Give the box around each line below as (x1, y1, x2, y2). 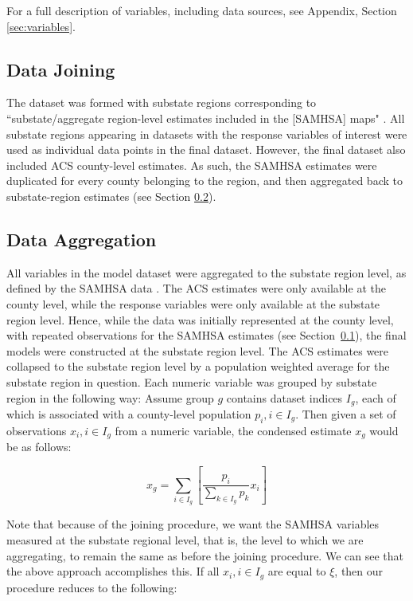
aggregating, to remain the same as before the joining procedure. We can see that (6, 547, 403, 564)
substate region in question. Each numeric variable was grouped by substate (6, 373, 377, 390)
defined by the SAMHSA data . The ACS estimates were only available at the (6, 280, 386, 297)
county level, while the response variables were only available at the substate (6, 295, 380, 312)
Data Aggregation (6, 226, 157, 251)
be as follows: (6, 438, 72, 455)
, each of (355, 389, 396, 406)
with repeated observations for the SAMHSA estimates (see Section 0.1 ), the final (6, 327, 407, 344)
